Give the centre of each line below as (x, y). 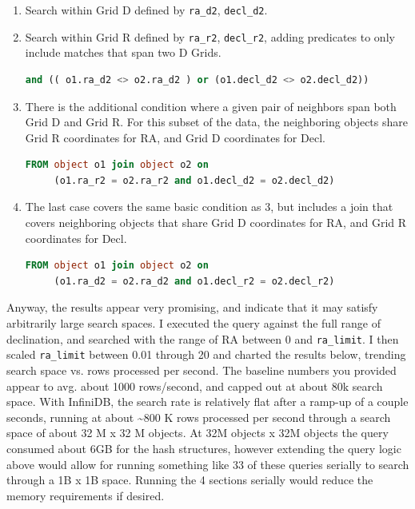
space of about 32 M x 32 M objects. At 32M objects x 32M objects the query (198, 433)
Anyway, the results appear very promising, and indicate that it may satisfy (192, 307)
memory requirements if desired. (86, 495)
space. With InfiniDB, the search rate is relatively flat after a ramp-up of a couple (207, 402)
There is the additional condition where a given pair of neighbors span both (211, 106)
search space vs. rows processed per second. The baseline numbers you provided (202, 370)
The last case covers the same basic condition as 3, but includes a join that (209, 207)
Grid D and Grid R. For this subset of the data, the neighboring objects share (216, 122)
